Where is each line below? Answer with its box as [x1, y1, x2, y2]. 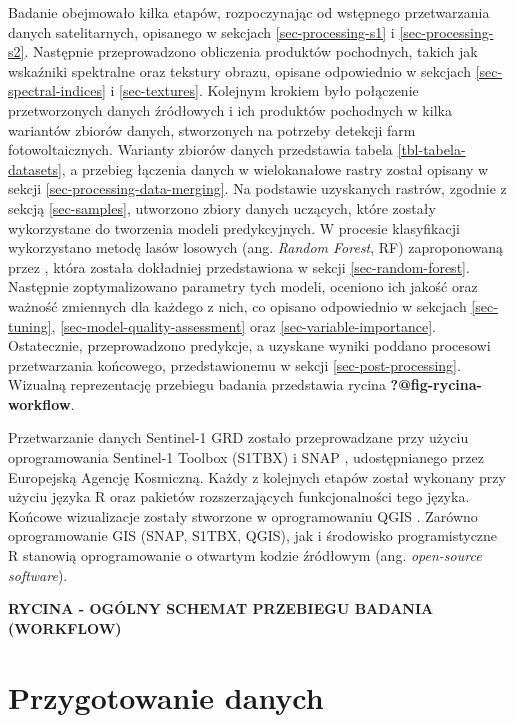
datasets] [8, 158, 62, 179]
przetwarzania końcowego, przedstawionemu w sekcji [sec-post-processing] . [8, 354, 461, 375]
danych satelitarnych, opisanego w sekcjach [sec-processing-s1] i [8, 21, 395, 42]
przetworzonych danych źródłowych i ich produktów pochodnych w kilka [8, 99, 452, 120]
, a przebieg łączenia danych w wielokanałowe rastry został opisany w [61, 158, 489, 179]
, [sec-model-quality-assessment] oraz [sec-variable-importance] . [51, 315, 436, 336]
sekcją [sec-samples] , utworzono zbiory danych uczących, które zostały [8, 197, 436, 218]
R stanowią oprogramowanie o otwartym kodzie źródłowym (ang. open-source [8, 545, 482, 566]
